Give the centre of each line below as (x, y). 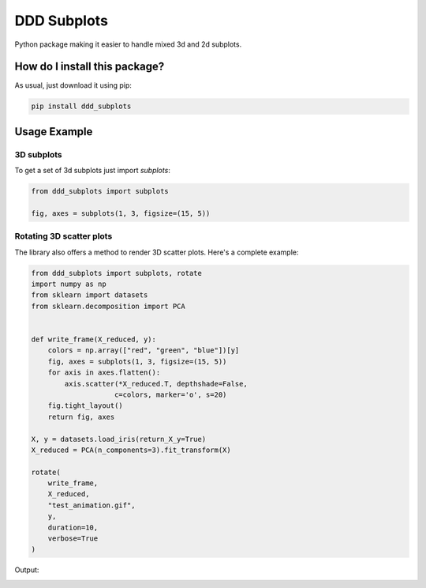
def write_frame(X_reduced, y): (94, 339)
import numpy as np (69, 284)
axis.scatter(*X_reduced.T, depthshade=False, (156, 384)
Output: (27, 570)
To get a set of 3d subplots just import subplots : (93, 171)
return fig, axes (81, 416)
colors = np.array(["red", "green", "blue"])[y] (144, 351)
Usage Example (54, 132)
